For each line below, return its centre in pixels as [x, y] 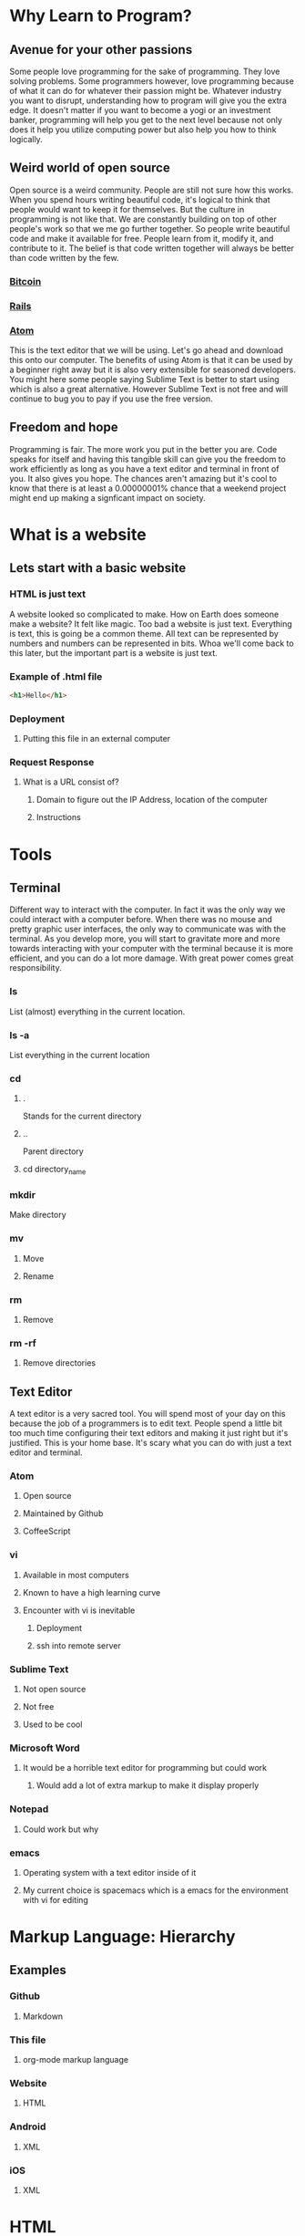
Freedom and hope [64, 427]
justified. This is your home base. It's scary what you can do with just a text [151, 1443]
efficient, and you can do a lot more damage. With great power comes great [152, 958]
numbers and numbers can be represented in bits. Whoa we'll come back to [152, 643]
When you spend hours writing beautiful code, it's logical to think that [140, 199]
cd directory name [54, 1170]
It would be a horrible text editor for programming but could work [144, 1768]
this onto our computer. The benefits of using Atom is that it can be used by [151, 359]
